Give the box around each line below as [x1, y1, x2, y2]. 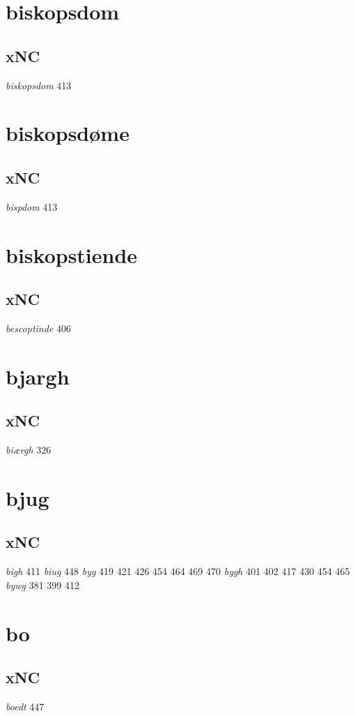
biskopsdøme [6, 119, 129, 147]
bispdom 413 [6, 199, 58, 214]
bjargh [6, 361, 70, 390]
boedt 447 [6, 699, 45, 714]
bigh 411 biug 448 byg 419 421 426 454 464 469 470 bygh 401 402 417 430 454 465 [6, 564, 350, 579]
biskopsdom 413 [6, 77, 72, 92]
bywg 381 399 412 [6, 577, 79, 592]
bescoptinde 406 [6, 320, 72, 335]
